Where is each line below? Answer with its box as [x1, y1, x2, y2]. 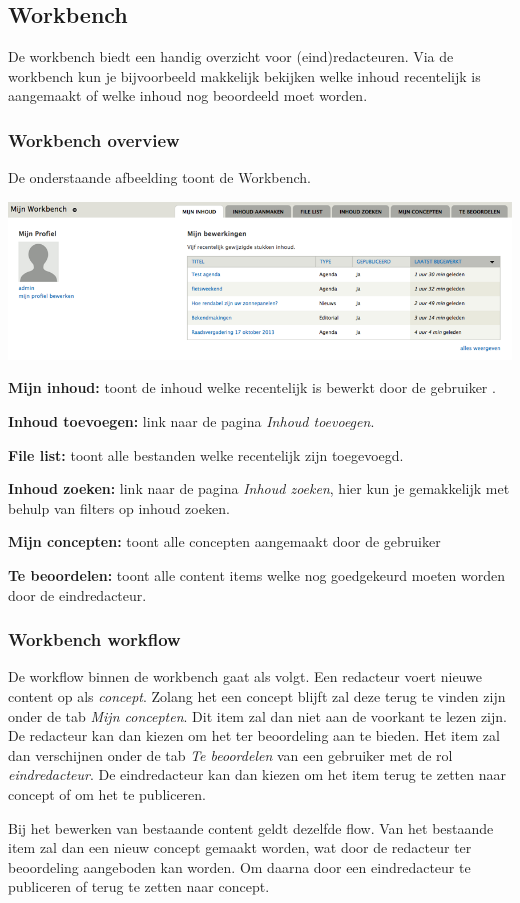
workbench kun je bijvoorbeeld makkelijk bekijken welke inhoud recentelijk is [8, 65, 481, 86]
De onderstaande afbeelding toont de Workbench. [8, 167, 311, 188]
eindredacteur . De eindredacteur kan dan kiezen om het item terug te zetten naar [8, 764, 506, 785]
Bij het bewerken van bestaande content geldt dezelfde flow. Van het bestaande [8, 817, 494, 838]
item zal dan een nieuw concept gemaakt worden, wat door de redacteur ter [8, 837, 472, 858]
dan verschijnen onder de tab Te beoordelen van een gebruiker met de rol [8, 744, 453, 765]
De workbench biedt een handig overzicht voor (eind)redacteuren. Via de [8, 46, 454, 67]
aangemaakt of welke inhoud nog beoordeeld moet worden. [8, 85, 368, 106]
